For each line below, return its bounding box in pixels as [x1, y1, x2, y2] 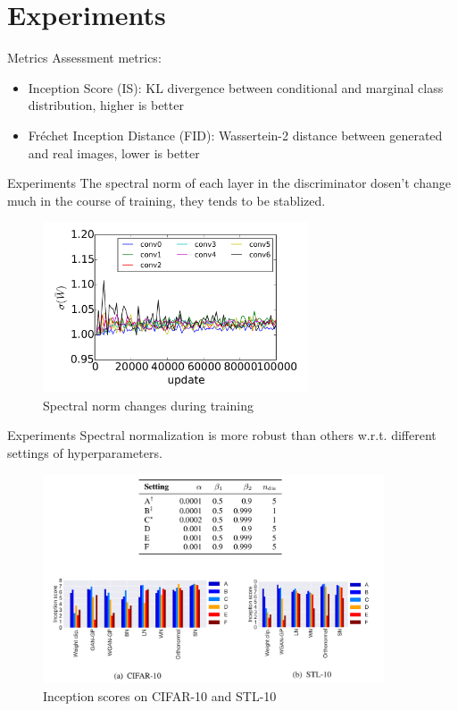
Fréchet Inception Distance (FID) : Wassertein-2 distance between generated [28, 125, 443, 144]
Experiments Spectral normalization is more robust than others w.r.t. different [7, 426, 437, 444]
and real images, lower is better [28, 143, 200, 162]
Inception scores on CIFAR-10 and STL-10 [43, 686, 277, 705]
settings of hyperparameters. [7, 444, 162, 462]
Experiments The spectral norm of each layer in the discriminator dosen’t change [7, 174, 451, 192]
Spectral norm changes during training [43, 395, 254, 414]
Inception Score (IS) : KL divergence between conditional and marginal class [28, 78, 444, 97]
